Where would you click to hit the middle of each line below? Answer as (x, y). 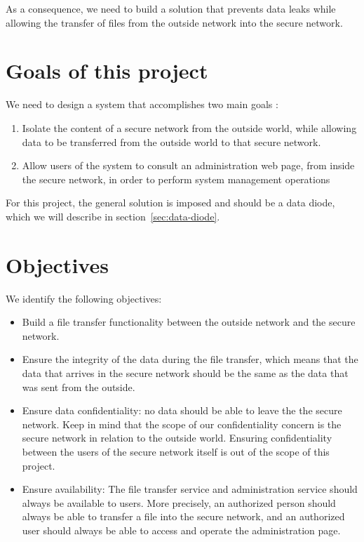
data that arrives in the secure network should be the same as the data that (185, 372)
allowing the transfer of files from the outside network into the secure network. (174, 22)
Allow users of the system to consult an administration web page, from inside (188, 165)
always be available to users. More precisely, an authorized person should (179, 502)
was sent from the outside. (79, 386)
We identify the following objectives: (84, 298)
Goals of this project (107, 71)
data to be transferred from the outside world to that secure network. (171, 141)
